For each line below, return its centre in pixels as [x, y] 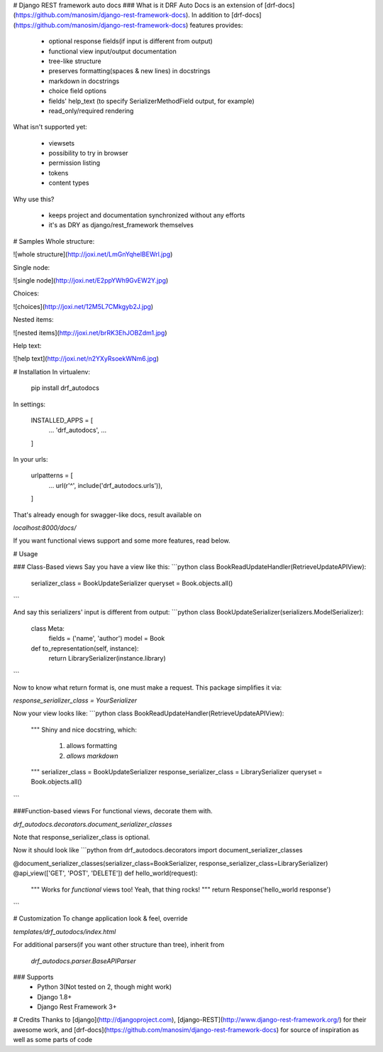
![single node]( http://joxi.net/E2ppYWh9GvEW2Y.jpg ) [91, 280]
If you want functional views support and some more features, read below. [122, 541]
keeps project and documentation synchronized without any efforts [147, 215]
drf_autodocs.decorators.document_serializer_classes [93, 824]
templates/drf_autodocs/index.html [65, 931]
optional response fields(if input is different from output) [131, 41]
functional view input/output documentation [112, 51]
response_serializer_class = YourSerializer [75, 700]
